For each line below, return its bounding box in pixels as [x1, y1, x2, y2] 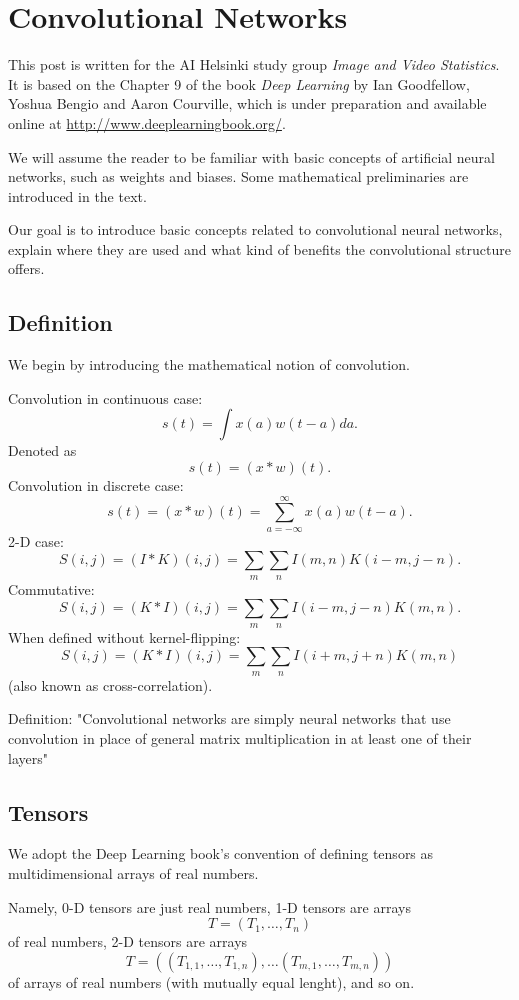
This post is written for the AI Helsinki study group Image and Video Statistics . [8, 54, 500, 75]
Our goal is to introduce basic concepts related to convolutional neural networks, [8, 219, 503, 240]
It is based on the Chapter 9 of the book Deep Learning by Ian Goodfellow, [8, 73, 470, 94]
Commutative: [8, 578, 95, 599]
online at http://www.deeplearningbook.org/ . [8, 112, 286, 133]
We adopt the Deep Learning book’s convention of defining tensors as [8, 843, 434, 864]
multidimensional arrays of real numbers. [8, 862, 259, 883]
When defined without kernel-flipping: [8, 626, 241, 647]
